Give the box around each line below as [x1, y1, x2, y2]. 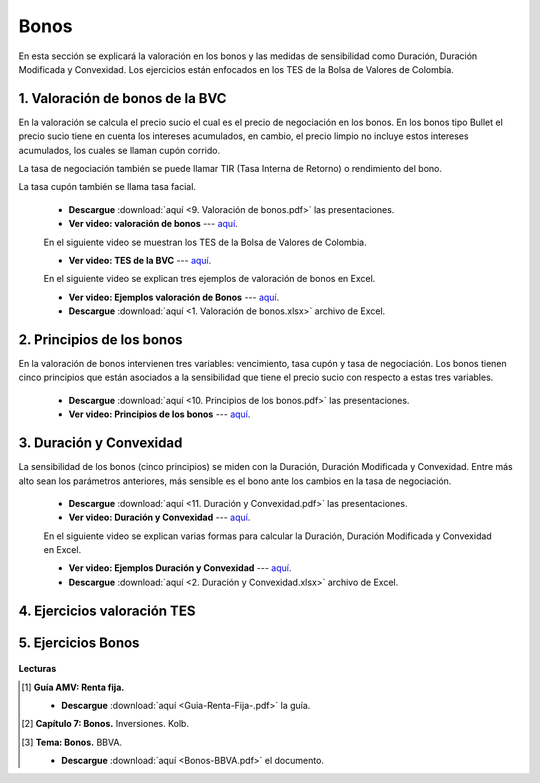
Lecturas [18, 663, 57, 675]
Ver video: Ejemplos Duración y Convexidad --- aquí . [68, 562, 292, 574]
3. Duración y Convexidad [18, 435, 183, 452]
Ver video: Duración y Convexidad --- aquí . [68, 511, 251, 524]
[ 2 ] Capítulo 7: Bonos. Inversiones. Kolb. [21, 718, 190, 730]
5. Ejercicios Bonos [18, 634, 140, 651]
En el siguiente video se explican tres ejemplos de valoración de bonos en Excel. [43, 273, 376, 285]
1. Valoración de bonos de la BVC [18, 90, 227, 107]
